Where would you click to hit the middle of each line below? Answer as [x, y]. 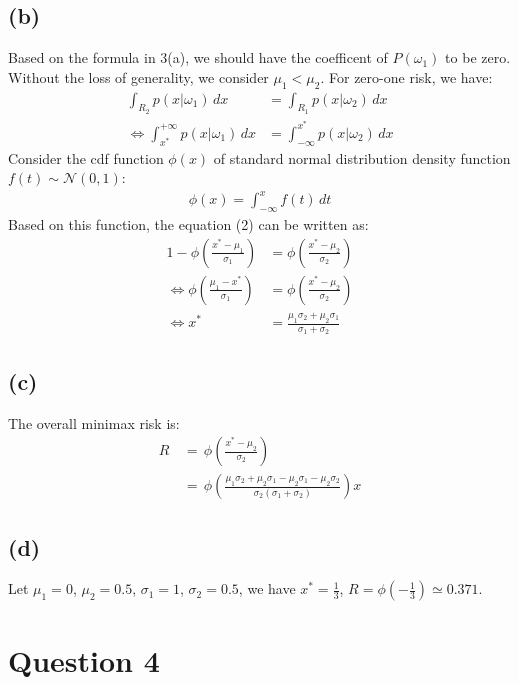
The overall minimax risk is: [94, 422]
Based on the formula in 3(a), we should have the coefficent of [198, 57]
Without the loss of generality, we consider [138, 76]
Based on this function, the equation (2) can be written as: [188, 224]
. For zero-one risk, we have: [406, 76]
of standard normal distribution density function [362, 157]
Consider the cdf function [86, 157]
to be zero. [478, 57]
